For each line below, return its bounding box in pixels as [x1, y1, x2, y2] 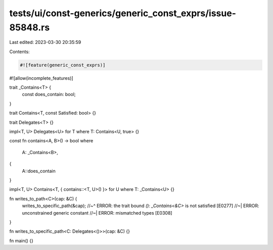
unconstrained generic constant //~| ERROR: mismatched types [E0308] [22, 210, 172, 216]
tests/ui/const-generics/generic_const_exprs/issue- [9, 8, 236, 19]
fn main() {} [9, 237, 34, 243]
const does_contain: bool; [22, 91, 76, 97]
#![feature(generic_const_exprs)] [20, 62, 106, 68]
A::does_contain [22, 168, 56, 174]
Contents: [9, 48, 30, 55]
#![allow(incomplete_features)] [9, 75, 73, 81]
